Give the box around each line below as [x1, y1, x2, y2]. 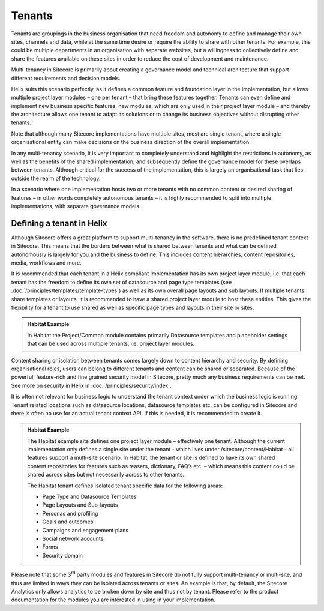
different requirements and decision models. [11, 74, 121, 82]
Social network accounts [42, 535, 104, 542]
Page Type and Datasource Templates [42, 493, 137, 501]
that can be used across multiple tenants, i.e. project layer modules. [27, 340, 195, 348]
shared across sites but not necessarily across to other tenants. [27, 471, 185, 478]
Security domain [42, 552, 83, 559]
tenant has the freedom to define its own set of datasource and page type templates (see [11, 278, 232, 286]
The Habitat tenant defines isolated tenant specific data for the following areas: [27, 482, 223, 489]
